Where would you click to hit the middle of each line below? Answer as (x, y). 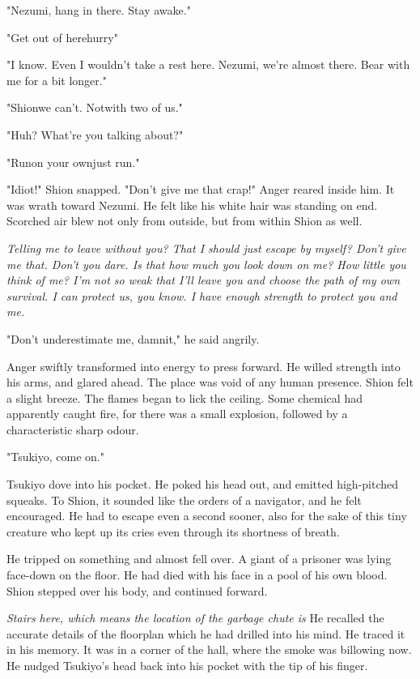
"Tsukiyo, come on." (55, 457)
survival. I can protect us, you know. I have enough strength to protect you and (202, 295)
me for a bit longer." (57, 80)
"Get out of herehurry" (62, 37)
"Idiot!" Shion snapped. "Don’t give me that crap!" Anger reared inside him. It (201, 189)
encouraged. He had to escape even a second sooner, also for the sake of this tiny (207, 516)
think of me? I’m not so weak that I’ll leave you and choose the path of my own (203, 280)
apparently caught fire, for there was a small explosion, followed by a (177, 414)
